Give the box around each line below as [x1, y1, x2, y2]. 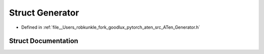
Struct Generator [9, 7, 79, 18]
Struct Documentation [9, 37, 78, 45]
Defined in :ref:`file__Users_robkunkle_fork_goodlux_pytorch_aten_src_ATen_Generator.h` [21, 24, 200, 30]
